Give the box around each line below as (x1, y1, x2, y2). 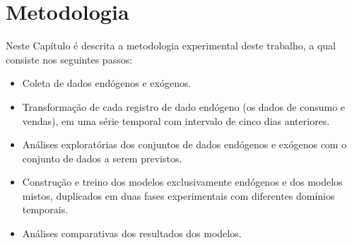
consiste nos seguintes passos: (6, 52, 133, 66)
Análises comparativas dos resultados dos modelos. (22, 226, 242, 241)
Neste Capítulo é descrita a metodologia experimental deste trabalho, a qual (6, 38, 336, 53)
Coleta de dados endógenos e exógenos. (22, 76, 192, 90)
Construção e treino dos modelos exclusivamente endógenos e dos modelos (22, 174, 343, 189)
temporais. (22, 202, 69, 217)
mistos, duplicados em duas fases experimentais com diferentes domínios (22, 188, 335, 203)
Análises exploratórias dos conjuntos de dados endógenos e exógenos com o (22, 137, 347, 152)
